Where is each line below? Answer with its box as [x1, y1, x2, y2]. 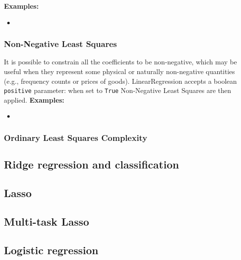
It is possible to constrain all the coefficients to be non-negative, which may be [4, 57, 237, 67]
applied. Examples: [4, 94, 64, 105]
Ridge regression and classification [4, 157, 179, 172]
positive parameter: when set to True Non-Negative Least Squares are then [4, 85, 231, 95]
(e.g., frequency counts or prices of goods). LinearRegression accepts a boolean [4, 76, 237, 86]
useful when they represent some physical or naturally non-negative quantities [4, 66, 235, 76]
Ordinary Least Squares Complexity [4, 131, 148, 143]
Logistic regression [4, 242, 99, 257]
